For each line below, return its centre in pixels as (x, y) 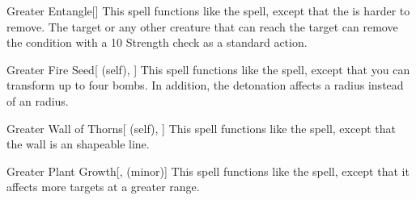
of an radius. (38, 100)
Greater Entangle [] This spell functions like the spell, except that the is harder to (208, 10)
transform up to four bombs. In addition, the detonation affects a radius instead (205, 85)
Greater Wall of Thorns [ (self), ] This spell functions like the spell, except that (201, 128)
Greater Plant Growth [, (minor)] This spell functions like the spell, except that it (208, 171)
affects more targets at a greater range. (103, 187)
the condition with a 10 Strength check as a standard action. (157, 42)
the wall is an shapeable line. (78, 144)
